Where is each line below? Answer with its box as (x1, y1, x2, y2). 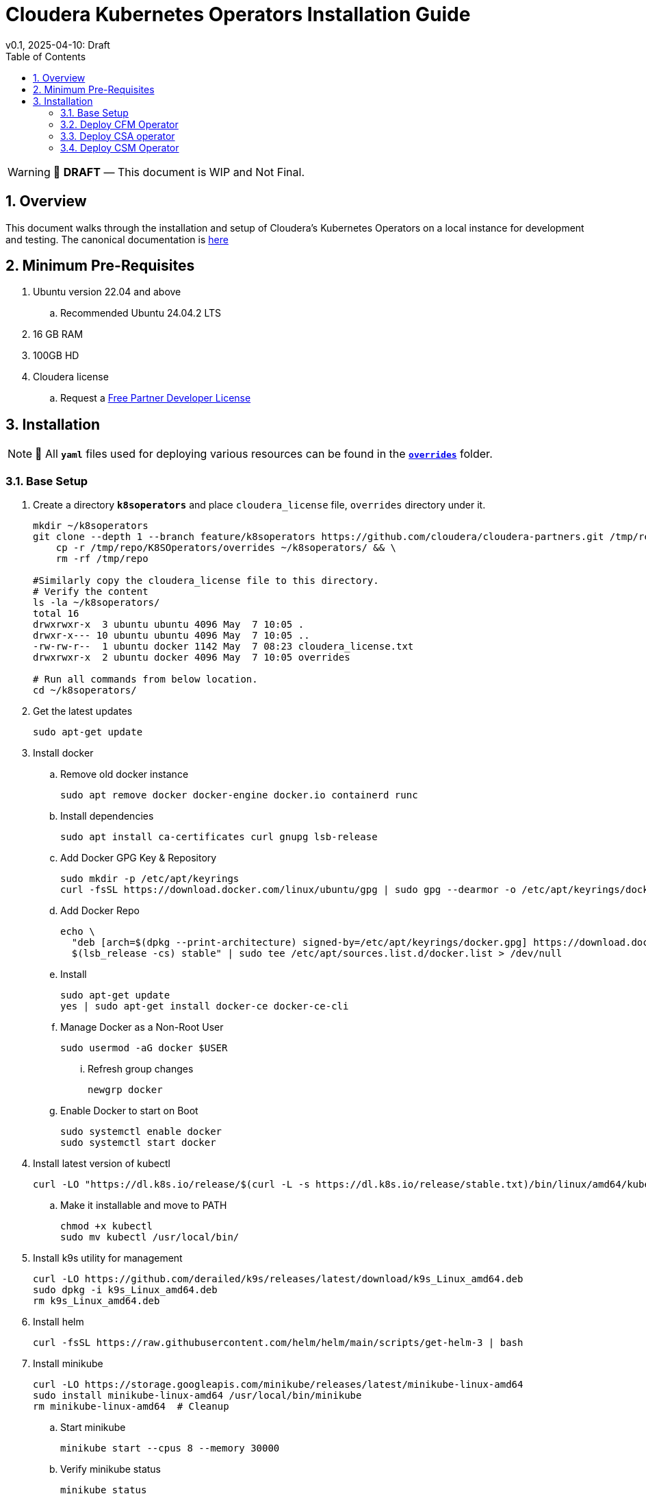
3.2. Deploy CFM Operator (60, 118, 179, 130)
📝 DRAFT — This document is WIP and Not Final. (53, 164, 305, 179)
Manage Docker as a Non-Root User (60, 1021, 224, 1033)
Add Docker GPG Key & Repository (60, 852, 217, 864)
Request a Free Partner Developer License (60, 392, 251, 404)
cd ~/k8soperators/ (33, 685, 137, 696)
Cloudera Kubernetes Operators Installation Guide (5, 3, 471, 26)
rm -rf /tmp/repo (55, 553, 148, 565)
